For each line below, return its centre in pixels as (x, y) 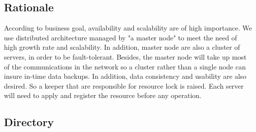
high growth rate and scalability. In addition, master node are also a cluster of (122, 47)
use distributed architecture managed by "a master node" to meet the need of (121, 37)
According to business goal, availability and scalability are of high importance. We (128, 28)
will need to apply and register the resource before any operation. (103, 95)
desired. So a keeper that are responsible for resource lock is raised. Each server (124, 85)
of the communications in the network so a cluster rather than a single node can (125, 66)
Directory (29, 122)
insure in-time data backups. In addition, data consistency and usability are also (125, 76)
